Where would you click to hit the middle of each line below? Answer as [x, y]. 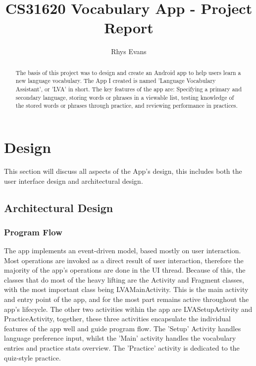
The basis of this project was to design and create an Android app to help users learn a [128, 72]
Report [129, 28]
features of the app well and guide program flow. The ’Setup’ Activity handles [123, 328]
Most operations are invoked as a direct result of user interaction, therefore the [124, 260]
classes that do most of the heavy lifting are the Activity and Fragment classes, [124, 279]
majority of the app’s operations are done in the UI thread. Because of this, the [125, 270]
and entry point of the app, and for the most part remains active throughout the [127, 299]
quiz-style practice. [32, 357]
